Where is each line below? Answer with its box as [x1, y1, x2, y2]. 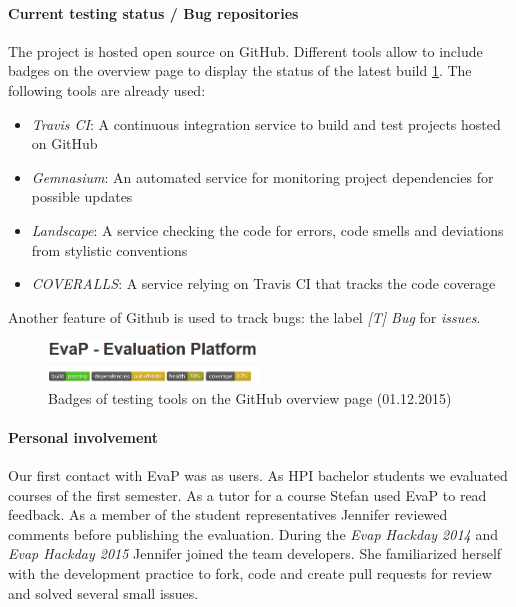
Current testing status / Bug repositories [8, 2, 299, 23]
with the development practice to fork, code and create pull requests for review [8, 562, 492, 583]
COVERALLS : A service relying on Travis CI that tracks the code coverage [31, 273, 496, 294]
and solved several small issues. [8, 582, 199, 603]
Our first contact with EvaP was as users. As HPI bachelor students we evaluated [8, 464, 508, 485]
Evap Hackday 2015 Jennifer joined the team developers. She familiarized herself [8, 543, 502, 564]
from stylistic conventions [31, 239, 188, 260]
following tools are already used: [8, 79, 206, 100]
